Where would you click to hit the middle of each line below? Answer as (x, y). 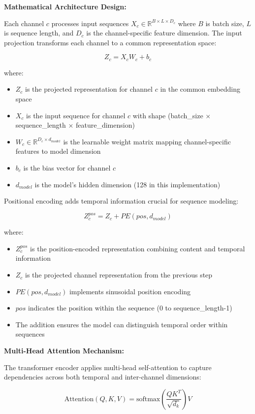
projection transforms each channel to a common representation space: (110, 42)
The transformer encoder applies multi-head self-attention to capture (108, 367)
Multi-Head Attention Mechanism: (64, 351)
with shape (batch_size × (172, 115)
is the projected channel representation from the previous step (119, 275)
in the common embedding (200, 89)
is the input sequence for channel (76, 115)
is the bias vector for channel (67, 167)
